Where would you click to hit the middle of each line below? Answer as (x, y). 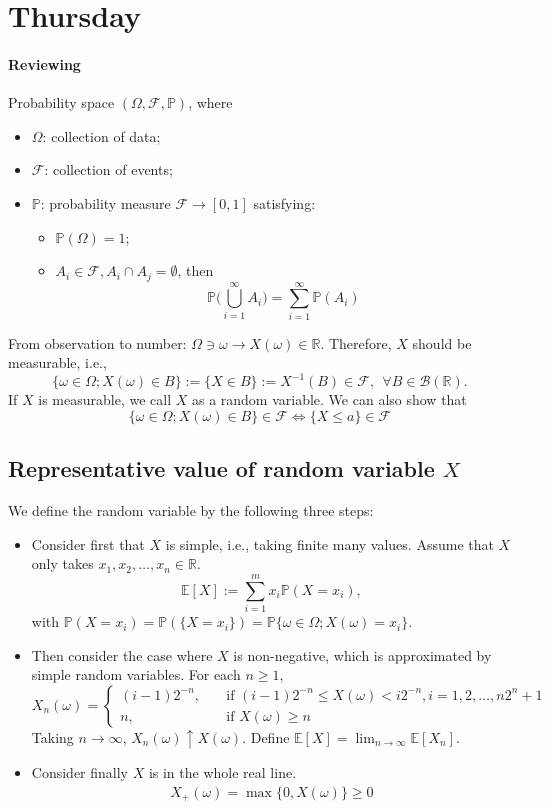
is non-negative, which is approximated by (362, 654)
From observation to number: (97, 342)
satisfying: (284, 202)
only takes (62, 563)
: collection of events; (108, 169)
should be (442, 342)
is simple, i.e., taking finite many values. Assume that (329, 543)
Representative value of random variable (221, 468)
